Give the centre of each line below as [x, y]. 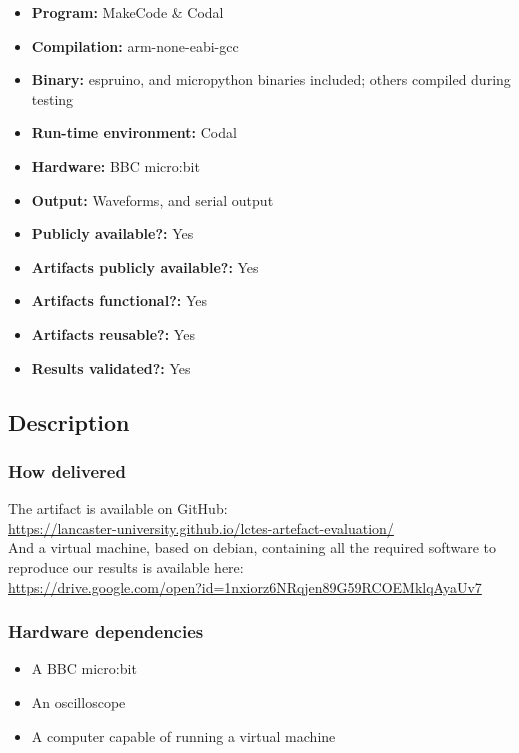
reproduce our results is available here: [126, 566]
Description [69, 421]
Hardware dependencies [106, 631]
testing [52, 98]
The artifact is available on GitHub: [118, 508]
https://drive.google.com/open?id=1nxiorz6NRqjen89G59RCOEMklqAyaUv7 [245, 586]
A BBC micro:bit [84, 668]
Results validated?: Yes [111, 367]
